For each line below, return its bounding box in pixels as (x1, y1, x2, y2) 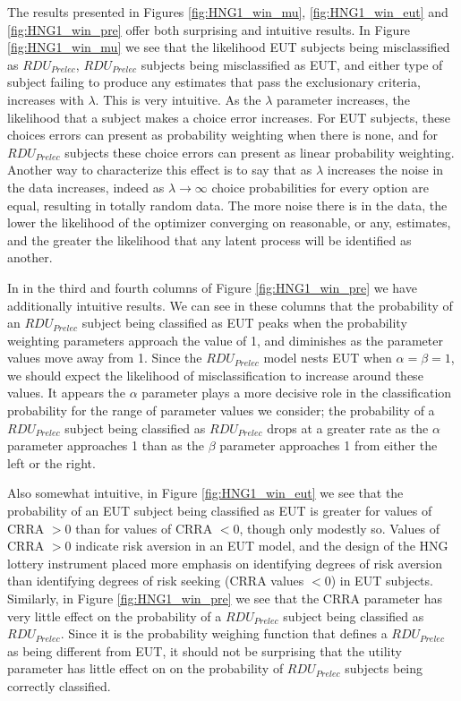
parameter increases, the (277, 90, 410, 108)
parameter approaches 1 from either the (219, 436, 438, 455)
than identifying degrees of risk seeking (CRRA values (7, 571, 304, 590)
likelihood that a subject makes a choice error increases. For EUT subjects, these (7, 107, 450, 126)
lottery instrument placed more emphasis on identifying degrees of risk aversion (7, 553, 443, 572)
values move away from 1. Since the (7, 348, 202, 367)
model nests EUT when (263, 348, 392, 367)
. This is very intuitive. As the (95, 90, 261, 108)
